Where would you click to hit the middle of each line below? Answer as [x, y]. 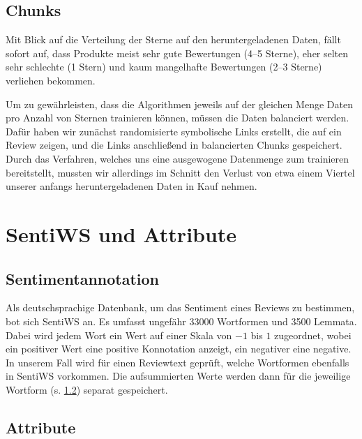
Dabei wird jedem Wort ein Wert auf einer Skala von [119, 335]
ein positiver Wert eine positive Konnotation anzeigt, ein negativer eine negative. [179, 349]
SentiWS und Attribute [121, 233]
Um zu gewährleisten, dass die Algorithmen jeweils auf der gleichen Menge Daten [179, 104]
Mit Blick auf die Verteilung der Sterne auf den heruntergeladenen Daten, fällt [173, 39]
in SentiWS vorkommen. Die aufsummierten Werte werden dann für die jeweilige [178, 376]
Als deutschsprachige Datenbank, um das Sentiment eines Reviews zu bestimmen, [180, 307]
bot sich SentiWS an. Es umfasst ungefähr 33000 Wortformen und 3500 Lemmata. [181, 321]
